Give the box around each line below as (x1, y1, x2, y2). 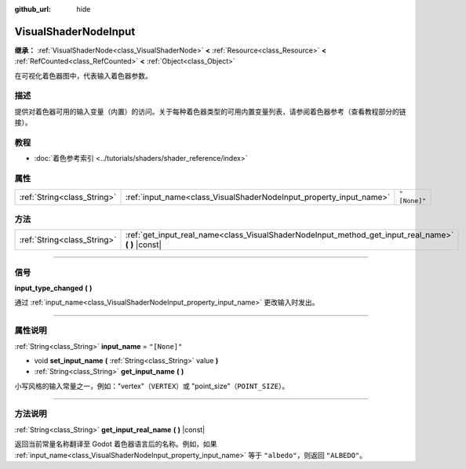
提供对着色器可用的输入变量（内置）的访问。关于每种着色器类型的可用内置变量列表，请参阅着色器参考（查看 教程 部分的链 (14, 107, 406, 116)
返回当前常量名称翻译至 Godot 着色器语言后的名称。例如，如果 (14, 439, 217, 449)
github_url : (14, 5, 51, 13)
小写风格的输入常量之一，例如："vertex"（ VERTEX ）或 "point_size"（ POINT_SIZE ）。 (14, 381, 289, 391)
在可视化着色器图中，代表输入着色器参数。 (14, 71, 152, 80)
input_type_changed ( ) (14, 283, 93, 293)
